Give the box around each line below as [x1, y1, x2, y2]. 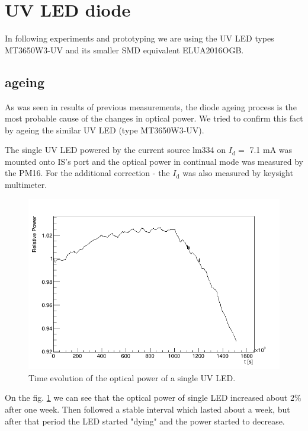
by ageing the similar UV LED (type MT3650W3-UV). [5, 123, 204, 136]
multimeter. [5, 178, 47, 191]
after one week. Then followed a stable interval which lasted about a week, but [5, 403, 290, 415]
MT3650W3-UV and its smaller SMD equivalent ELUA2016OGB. [5, 43, 244, 56]
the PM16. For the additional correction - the [5, 167, 170, 179]
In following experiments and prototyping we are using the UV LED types [5, 32, 274, 44]
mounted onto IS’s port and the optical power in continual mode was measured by [5, 155, 303, 167]
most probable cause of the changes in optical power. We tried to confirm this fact [5, 112, 303, 124]
